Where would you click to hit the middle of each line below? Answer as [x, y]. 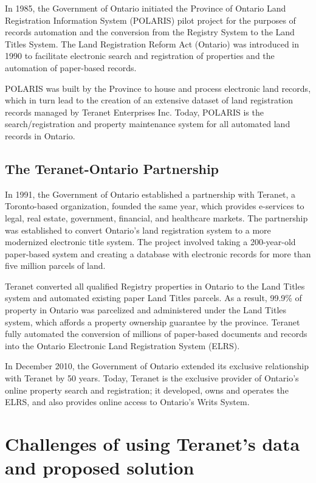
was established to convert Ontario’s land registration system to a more [138, 230]
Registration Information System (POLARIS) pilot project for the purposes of [150, 20]
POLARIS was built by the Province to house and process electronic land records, [158, 88]
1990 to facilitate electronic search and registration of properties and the [140, 56]
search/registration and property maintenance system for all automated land [148, 124]
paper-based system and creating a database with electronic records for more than [158, 253]
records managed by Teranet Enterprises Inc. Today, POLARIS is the [134, 112]
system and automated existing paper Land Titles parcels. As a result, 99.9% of [153, 298]
